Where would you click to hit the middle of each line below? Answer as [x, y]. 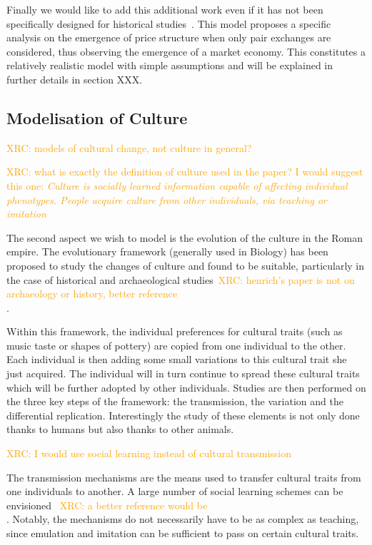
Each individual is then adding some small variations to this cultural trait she [177, 359]
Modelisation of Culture [97, 117]
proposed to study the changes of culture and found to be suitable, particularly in [186, 265]
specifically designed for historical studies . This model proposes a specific [169, 23]
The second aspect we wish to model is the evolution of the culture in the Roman [185, 237]
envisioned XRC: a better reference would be [107, 505]
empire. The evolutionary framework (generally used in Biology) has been [167, 251]
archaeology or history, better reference [92, 294]
